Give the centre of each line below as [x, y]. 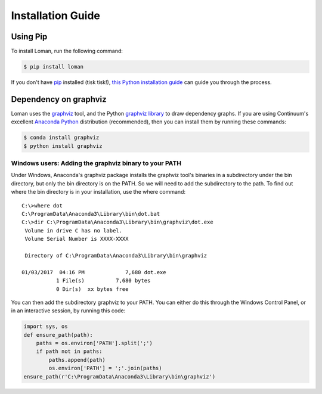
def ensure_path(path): [58, 335]
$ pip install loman [53, 67]
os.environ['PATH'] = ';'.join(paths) [105, 368]
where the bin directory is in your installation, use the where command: [98, 192]
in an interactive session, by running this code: [68, 311]
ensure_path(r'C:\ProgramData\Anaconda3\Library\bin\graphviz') [120, 376]
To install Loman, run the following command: [67, 51]
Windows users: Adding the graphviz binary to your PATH [96, 163]
